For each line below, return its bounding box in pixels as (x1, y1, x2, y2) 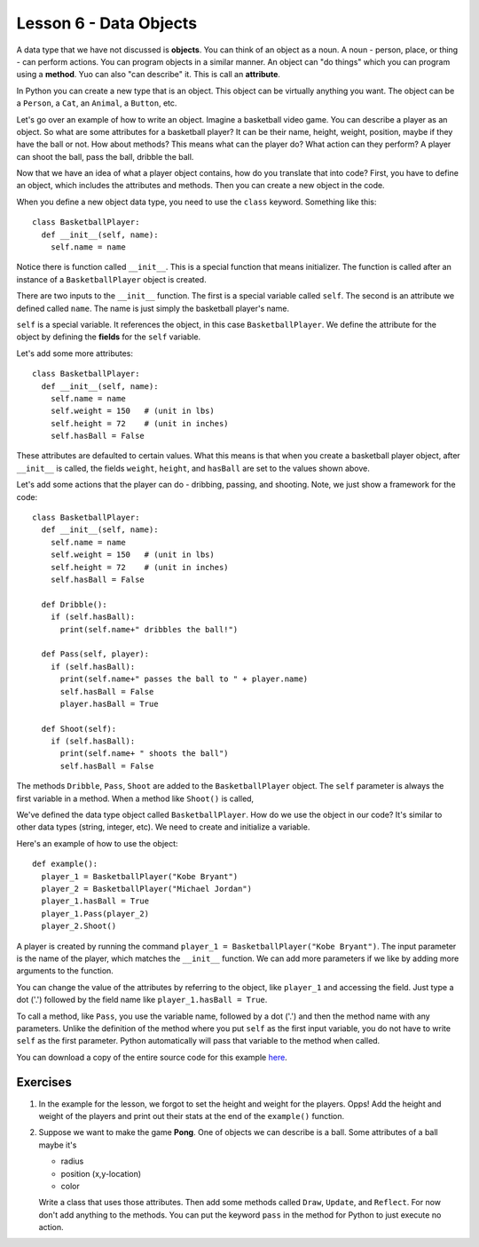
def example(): (32, 859, 98, 870)
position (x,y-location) (60, 1168, 142, 1179)
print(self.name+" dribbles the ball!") (59, 624, 239, 634)
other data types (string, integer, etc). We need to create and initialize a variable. (16, 822, 310, 832)
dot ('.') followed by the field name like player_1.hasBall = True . (16, 995, 268, 1005)
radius (60, 1156, 84, 1167)
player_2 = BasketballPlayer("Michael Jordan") (41, 884, 253, 894)
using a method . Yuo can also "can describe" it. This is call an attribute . (16, 69, 281, 80)
